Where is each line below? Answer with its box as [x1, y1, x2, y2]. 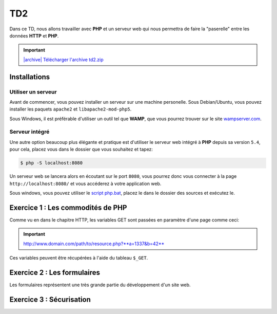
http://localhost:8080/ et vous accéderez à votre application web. [9, 180, 162, 187]
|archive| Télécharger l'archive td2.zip [23, 57, 104, 63]
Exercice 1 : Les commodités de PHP [9, 203, 127, 212]
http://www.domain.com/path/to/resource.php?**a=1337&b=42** [23, 241, 165, 247]
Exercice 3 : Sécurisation [9, 295, 91, 304]
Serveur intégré [9, 128, 50, 136]
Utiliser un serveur [9, 88, 57, 95]
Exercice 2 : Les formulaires [9, 268, 100, 277]
